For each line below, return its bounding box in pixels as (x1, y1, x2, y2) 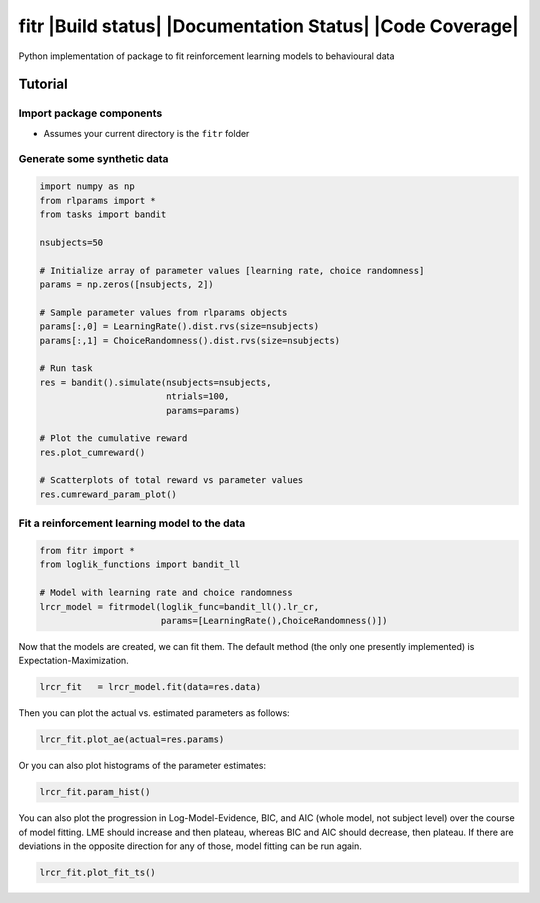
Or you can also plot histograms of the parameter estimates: (18, 760, 267, 772)
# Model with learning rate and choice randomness (39, 587, 294, 599)
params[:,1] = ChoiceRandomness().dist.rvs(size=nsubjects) (39, 335, 341, 346)
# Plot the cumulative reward (39, 433, 188, 444)
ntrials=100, (165, 391, 230, 402)
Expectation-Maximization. (18, 655, 129, 667)
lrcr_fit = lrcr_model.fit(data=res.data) (39, 681, 262, 693)
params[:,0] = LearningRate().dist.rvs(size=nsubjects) (39, 321, 320, 332)
